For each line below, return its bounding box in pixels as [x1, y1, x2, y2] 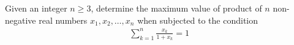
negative [5, 13, 36, 26]
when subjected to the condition [137, 13, 258, 26]
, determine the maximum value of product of [91, 2, 262, 14]
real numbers [39, 13, 88, 26]
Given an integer [5, 2, 67, 14]
